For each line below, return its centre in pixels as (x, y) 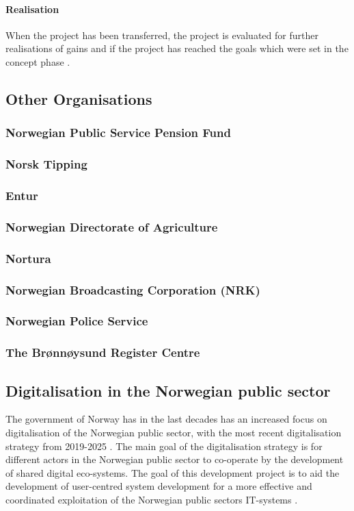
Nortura (28, 258)
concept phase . (38, 61)
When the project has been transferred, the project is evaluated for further (162, 35)
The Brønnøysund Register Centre (103, 352)
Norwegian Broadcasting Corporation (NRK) (133, 289)
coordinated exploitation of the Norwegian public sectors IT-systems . (152, 499)
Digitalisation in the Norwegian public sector (168, 390)
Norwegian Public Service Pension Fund (118, 133)
